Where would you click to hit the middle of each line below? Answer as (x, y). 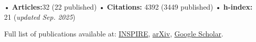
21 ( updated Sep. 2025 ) (40, 16)
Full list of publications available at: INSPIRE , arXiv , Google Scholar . (114, 34)
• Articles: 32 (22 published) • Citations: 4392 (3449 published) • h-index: (129, 7)
